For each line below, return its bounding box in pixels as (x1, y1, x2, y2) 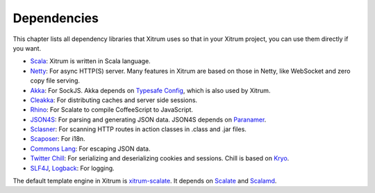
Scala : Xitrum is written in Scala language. (30, 57, 151, 65)
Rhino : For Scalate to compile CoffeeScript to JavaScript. (30, 106, 194, 114)
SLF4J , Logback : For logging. (30, 164, 115, 172)
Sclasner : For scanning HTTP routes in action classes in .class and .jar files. (30, 125, 247, 133)
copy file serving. (30, 76, 80, 85)
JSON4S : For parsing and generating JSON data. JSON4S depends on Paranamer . (30, 115, 267, 124)
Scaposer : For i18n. (30, 135, 86, 143)
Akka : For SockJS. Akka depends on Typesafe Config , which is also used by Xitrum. (30, 86, 271, 94)
